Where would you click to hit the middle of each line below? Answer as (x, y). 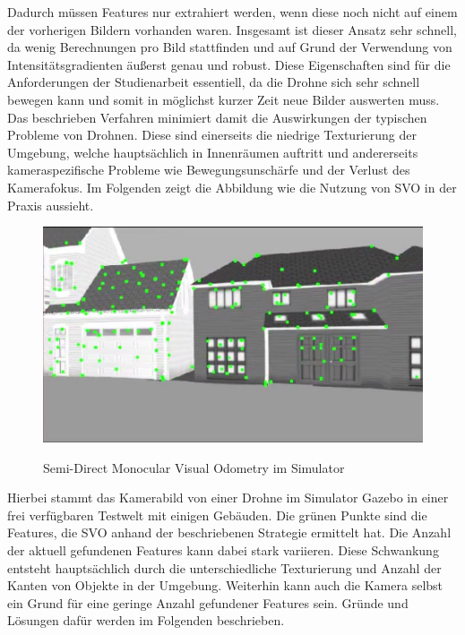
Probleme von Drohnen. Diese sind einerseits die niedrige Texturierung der (212, 135)
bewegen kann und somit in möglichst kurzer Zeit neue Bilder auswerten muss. (224, 99)
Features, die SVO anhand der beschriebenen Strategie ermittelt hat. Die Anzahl (229, 532)
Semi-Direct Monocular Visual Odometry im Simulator (194, 467)
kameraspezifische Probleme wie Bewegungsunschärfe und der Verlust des (209, 170)
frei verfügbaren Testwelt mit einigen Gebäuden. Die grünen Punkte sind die (217, 515)
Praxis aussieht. (51, 205)
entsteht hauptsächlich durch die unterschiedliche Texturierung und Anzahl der (224, 567)
